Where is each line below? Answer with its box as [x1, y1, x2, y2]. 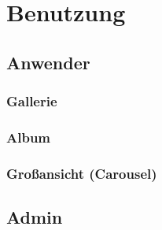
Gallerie [6, 91, 57, 111]
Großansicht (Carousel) [6, 163, 157, 183]
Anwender [6, 50, 90, 74]
